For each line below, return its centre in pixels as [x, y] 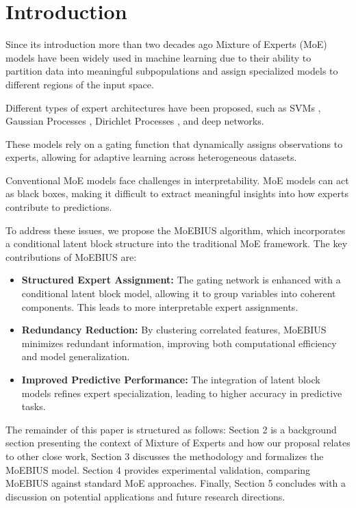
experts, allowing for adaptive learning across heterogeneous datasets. [151, 157]
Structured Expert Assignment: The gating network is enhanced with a [181, 280]
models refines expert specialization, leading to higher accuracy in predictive [182, 393]
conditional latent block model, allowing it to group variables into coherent [179, 293]
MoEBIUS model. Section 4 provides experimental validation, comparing [158, 469]
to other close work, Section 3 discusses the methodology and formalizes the [165, 456]
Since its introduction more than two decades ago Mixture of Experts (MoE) [166, 44]
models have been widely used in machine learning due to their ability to [158, 57]
